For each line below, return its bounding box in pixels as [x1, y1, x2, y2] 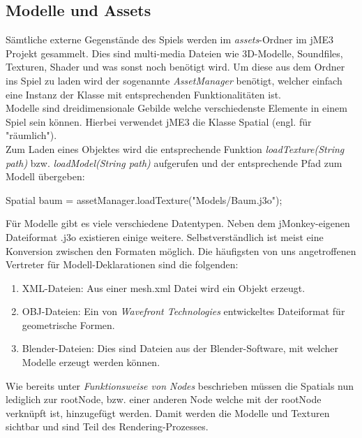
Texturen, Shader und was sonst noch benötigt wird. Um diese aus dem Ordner [6, 59, 345, 74]
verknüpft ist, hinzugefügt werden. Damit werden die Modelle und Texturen [6, 405, 330, 420]
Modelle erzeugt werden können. [22, 355, 160, 370]
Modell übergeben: [6, 169, 85, 184]
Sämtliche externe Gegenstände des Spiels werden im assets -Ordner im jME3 [6, 32, 334, 47]
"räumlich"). [6, 128, 57, 143]
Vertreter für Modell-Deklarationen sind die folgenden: [6, 257, 239, 272]
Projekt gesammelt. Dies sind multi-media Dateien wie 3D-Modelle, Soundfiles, [6, 45, 343, 60]
